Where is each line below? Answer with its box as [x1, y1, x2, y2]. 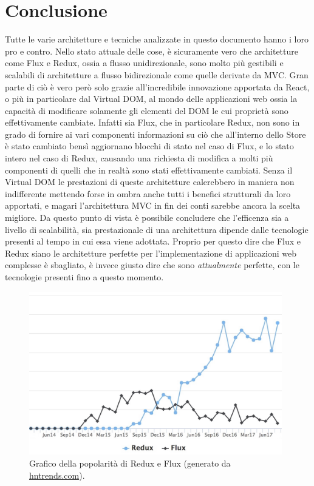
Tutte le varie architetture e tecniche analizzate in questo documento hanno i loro [5, 33, 309, 46]
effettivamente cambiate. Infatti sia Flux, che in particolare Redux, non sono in [5, 116, 300, 129]
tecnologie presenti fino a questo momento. [5, 271, 164, 283]
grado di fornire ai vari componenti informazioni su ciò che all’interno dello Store [5, 127, 306, 140]
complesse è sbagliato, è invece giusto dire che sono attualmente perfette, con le [5, 258, 299, 271]
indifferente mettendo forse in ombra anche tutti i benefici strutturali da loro [5, 187, 291, 200]
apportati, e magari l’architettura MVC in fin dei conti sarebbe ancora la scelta [5, 199, 301, 212]
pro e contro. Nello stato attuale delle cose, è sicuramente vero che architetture [5, 44, 298, 57]
